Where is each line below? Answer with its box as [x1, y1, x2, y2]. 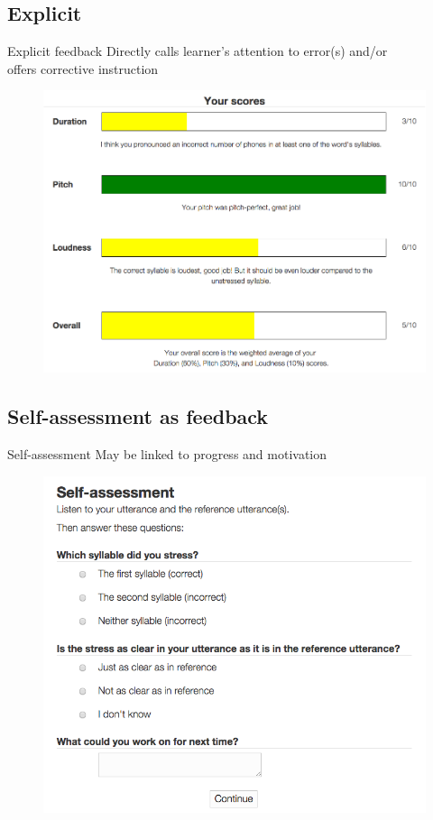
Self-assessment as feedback [7, 402, 269, 430]
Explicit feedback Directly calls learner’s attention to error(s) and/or [7, 41, 388, 60]
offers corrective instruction [7, 59, 159, 78]
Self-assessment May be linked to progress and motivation [7, 444, 327, 463]
